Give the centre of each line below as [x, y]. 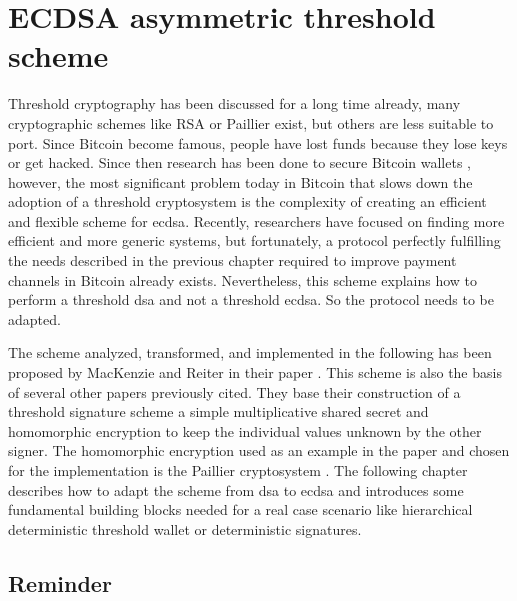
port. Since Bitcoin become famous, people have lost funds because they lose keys [258, 142]
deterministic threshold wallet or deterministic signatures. [185, 528]
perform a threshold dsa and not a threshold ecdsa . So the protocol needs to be [251, 299]
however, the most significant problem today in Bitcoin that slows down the [240, 181]
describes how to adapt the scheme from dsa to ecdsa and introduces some [236, 489]
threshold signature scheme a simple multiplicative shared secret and [218, 411]
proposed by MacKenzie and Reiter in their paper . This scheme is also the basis [255, 372]
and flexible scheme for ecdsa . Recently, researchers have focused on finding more [256, 220]
